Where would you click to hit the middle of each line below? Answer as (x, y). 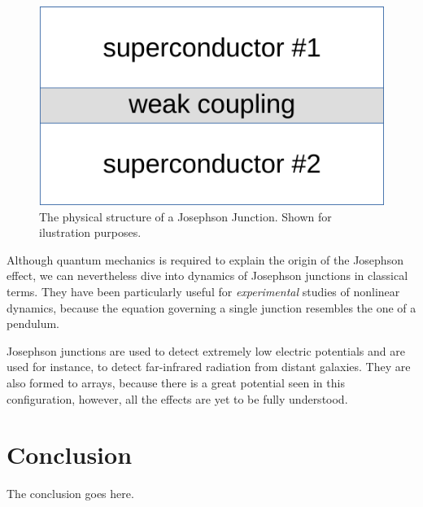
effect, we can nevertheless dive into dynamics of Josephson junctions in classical (207, 275)
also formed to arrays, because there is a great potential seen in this (176, 382)
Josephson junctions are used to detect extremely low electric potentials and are (206, 350)
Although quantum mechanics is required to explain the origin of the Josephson (205, 259)
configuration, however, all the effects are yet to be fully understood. (177, 398)
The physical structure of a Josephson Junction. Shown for (185, 216)
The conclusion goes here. (70, 494)
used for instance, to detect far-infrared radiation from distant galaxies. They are (209, 367)
